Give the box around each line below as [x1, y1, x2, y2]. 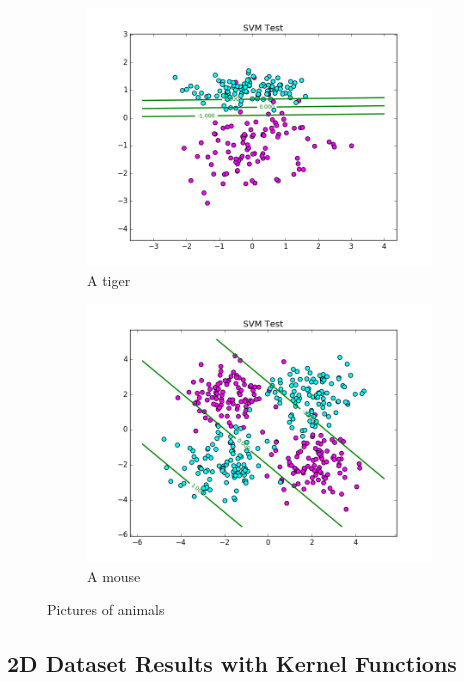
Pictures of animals [47, 599, 165, 620]
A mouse [87, 565, 141, 586]
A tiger [87, 269, 131, 290]
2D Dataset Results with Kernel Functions [7, 648, 457, 679]
